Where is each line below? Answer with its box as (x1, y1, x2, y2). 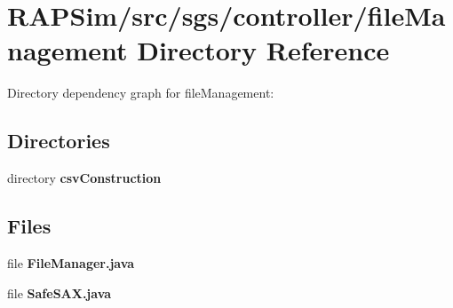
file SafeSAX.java (7, 283, 112, 302)
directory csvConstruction (7, 169, 162, 187)
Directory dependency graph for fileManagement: (7, 83, 274, 102)
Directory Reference (137, 32, 390, 68)
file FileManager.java (7, 253, 135, 272)
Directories (7, 127, 110, 154)
